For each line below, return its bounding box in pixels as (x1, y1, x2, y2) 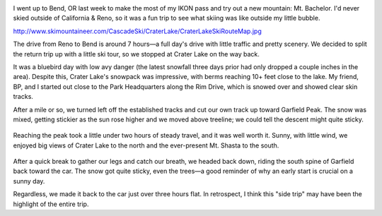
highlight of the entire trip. (13, 200, 89, 208)
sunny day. (13, 176, 45, 185)
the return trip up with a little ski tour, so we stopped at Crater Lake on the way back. (13, 49, 260, 58)
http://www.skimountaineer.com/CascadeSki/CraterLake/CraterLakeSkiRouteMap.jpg (13, 27, 262, 35)
